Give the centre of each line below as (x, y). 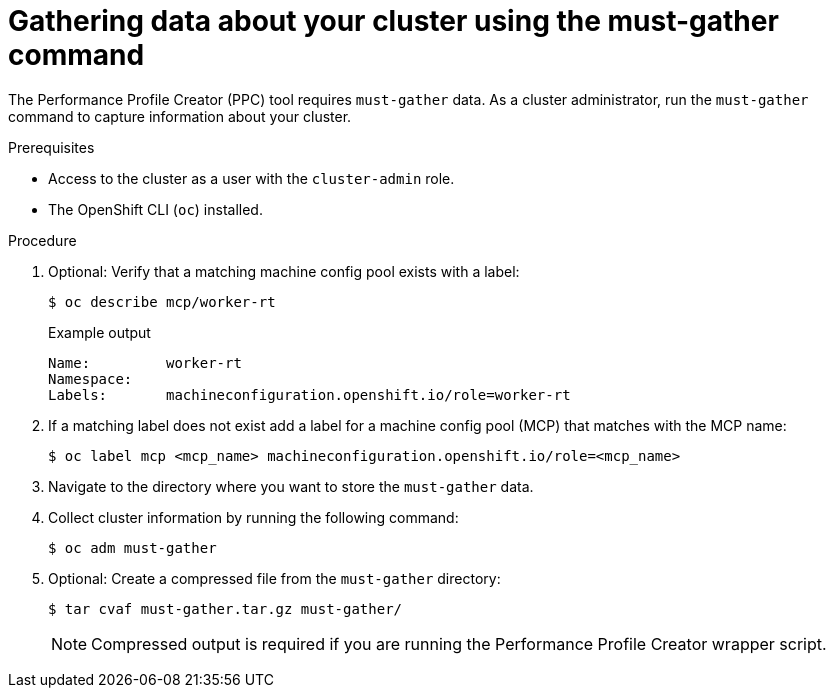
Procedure (42, 240)
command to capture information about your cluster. (180, 116)
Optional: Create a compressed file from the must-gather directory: (274, 578)
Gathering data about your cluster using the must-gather (393, 21)
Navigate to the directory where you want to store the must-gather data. (291, 486)
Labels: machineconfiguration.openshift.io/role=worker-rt (309, 394)
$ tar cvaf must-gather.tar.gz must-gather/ (225, 608)
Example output (99, 332)
